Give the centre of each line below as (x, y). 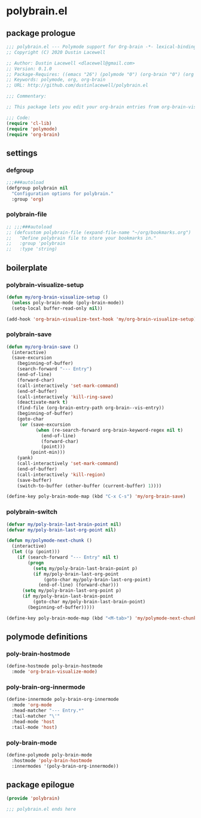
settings (22, 153)
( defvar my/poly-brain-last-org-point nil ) (61, 530)
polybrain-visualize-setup (45, 285)
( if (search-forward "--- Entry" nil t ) (68, 557)
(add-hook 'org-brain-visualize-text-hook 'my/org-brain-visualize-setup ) (101, 319)
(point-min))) (48, 453)
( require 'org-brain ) (33, 135)
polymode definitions (47, 637)
